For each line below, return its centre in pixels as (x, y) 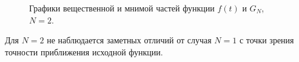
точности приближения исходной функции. (84, 51)
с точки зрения (267, 40)
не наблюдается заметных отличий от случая (129, 40)
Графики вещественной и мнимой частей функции (122, 8)
